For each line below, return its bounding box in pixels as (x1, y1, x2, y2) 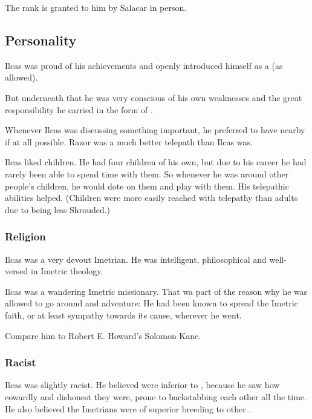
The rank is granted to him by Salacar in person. (5, 1, 187, 13)
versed (5, 265, 28, 277)
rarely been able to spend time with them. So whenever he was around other (5, 167, 289, 180)
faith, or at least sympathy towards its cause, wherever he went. (5, 308, 242, 321)
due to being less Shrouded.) (5, 203, 111, 216)
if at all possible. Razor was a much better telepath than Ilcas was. (5, 135, 253, 148)
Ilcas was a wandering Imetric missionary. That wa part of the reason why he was (5, 285, 308, 297)
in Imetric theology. (30, 265, 103, 277)
